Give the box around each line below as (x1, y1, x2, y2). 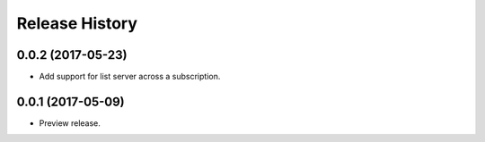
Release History (16, 13, 138, 33)
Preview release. (39, 117, 101, 129)
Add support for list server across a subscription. (39, 71, 221, 82)
